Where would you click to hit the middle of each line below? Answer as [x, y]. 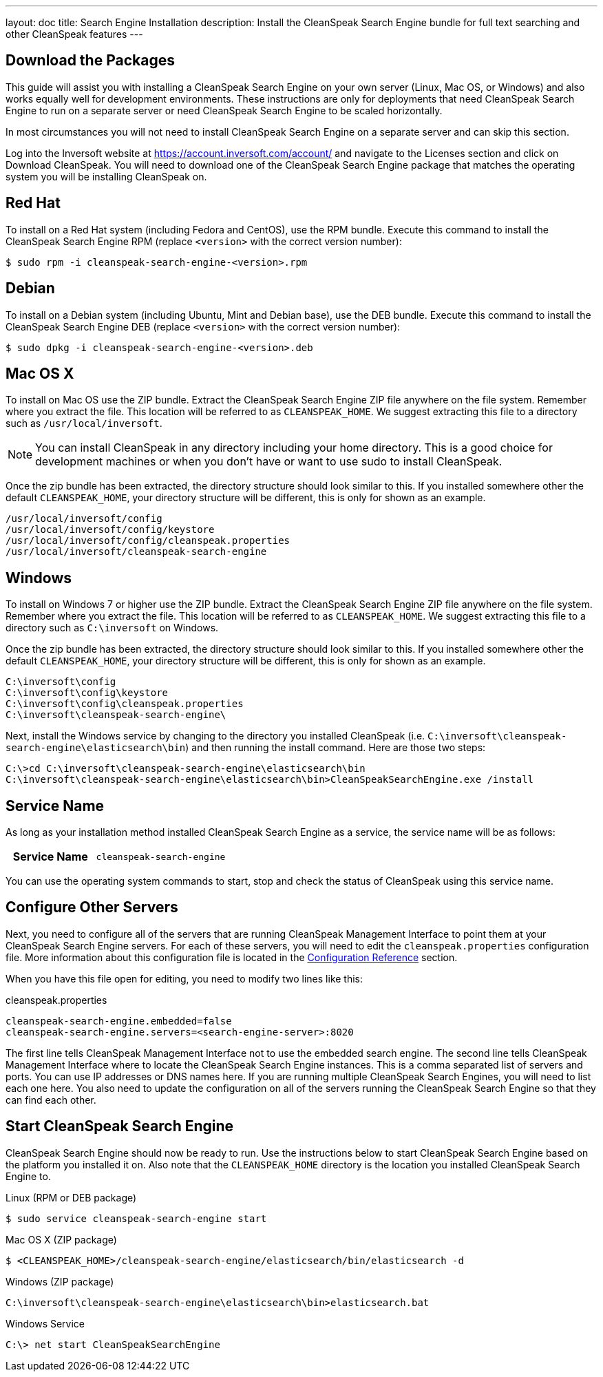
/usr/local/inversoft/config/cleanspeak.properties [148, 541]
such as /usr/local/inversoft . [84, 423]
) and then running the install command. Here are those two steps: [336, 748]
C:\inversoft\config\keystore [87, 693]
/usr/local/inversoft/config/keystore [110, 530]
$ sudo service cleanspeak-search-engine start [136, 1218]
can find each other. [51, 1100]
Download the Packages [90, 61]
